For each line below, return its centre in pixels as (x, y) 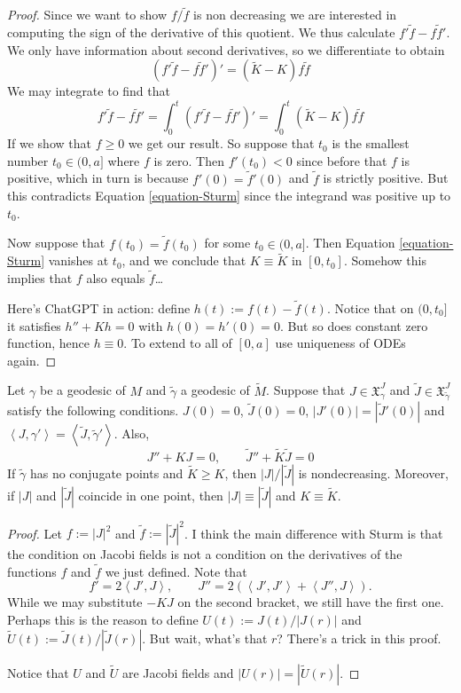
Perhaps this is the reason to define (103, 620)
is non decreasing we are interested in (295, 15)
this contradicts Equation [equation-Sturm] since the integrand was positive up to (229, 196)
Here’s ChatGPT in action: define (99, 307)
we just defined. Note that (176, 571)
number (28, 160)
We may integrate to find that (89, 91)
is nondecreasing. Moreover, (373, 472)
